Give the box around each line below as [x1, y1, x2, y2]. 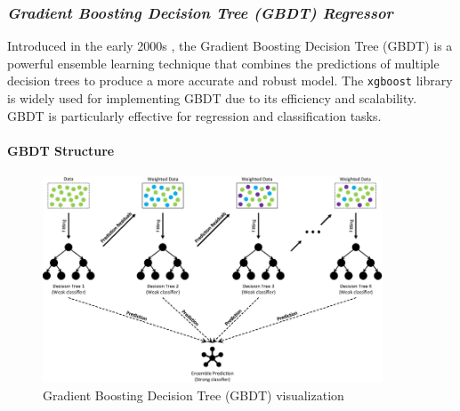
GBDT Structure [7, 141, 115, 159]
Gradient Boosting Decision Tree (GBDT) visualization [43, 385, 344, 404]
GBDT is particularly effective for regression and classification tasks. [7, 106, 382, 125]
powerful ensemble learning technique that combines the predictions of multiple [7, 53, 440, 72]
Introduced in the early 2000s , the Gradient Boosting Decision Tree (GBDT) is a [7, 36, 453, 55]
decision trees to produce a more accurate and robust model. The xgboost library [7, 71, 453, 90]
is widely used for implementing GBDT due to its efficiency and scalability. [7, 89, 417, 108]
